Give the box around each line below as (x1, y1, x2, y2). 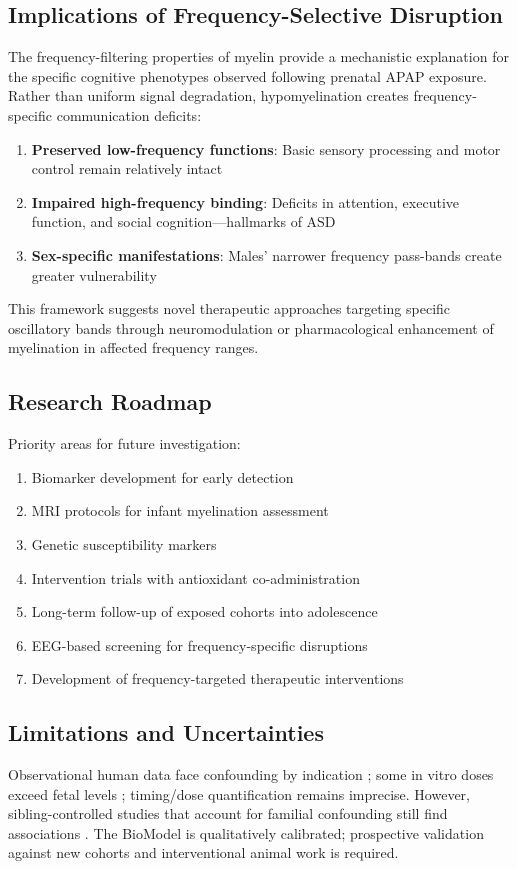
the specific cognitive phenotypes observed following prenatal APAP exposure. (8, 65, 487, 86)
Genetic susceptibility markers (31, 533, 217, 554)
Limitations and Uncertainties (8, 717, 324, 748)
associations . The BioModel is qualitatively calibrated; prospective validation (8, 822, 484, 843)
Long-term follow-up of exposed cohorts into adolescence (31, 601, 378, 622)
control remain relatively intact (31, 158, 223, 179)
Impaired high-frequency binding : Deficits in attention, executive (31, 191, 459, 212)
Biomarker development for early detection (31, 466, 294, 487)
